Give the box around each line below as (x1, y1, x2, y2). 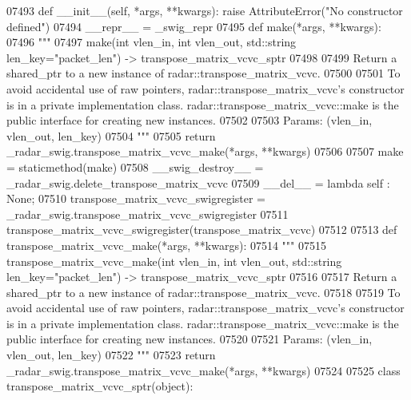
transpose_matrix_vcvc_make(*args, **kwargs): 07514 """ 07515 (6, 236, 326, 253)
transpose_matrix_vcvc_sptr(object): (6, 378, 194, 394)
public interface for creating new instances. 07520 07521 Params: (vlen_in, (6, 331, 373, 347)
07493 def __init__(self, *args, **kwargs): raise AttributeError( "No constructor (6, 2, 403, 18)
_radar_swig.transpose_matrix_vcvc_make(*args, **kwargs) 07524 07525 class (6, 362, 401, 378)
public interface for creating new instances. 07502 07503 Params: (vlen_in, (6, 112, 373, 129)
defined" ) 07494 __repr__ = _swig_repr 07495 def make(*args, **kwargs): (6, 18, 381, 34)
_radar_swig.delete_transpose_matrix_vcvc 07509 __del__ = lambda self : (6, 174, 390, 191)
